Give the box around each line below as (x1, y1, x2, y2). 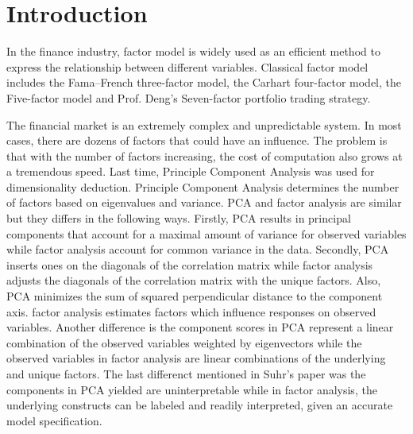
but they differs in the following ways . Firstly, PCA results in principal (6, 210, 351, 227)
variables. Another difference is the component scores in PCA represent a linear (6, 319, 394, 335)
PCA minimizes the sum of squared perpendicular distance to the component (6, 288, 383, 304)
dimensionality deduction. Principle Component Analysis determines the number (6, 178, 399, 195)
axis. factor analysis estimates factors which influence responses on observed (6, 303, 376, 320)
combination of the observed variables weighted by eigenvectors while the (6, 334, 362, 351)
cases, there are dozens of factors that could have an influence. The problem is (6, 132, 388, 149)
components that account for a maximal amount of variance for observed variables (6, 225, 407, 242)
